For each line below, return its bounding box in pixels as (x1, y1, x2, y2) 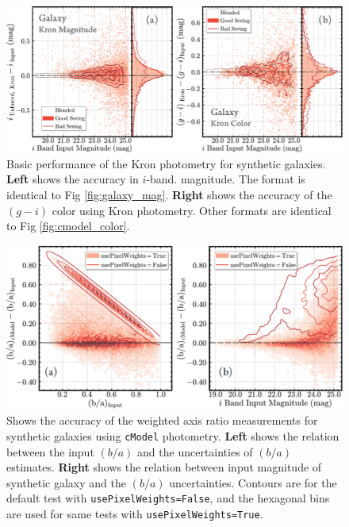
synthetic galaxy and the (6, 474, 126, 490)
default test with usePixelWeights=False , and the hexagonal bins (6, 490, 330, 506)
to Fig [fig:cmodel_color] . (6, 217, 130, 234)
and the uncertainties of (137, 443, 253, 460)
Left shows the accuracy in (6, 171, 139, 187)
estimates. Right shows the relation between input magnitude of (6, 459, 322, 475)
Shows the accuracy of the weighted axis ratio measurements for (6, 412, 318, 429)
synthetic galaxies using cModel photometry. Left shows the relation (6, 428, 339, 444)
